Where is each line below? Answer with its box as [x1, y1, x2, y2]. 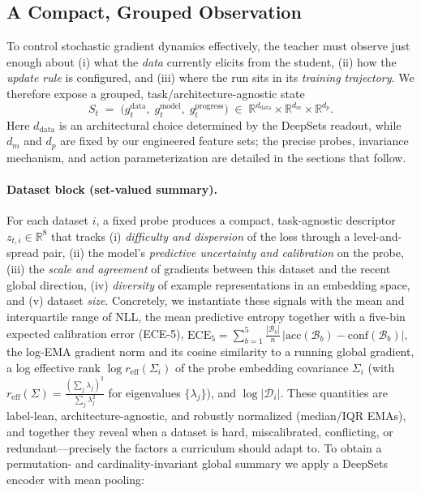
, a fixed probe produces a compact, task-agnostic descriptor [96, 212, 396, 229]
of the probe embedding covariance [174, 359, 349, 376]
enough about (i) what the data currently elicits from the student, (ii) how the [6, 53, 397, 70]
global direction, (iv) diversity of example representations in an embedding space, [6, 276, 410, 293]
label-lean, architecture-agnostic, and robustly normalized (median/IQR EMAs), [6, 407, 406, 424]
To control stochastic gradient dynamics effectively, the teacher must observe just [6, 37, 410, 54]
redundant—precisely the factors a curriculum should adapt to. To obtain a [6, 439, 382, 456]
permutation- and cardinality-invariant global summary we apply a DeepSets [6, 455, 388, 472]
